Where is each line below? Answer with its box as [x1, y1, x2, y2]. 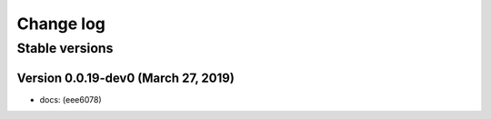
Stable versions [16, 40, 114, 56]
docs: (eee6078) [39, 94, 102, 104]
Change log [16, 14, 106, 34]
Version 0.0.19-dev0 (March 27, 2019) [16, 70, 235, 85]
